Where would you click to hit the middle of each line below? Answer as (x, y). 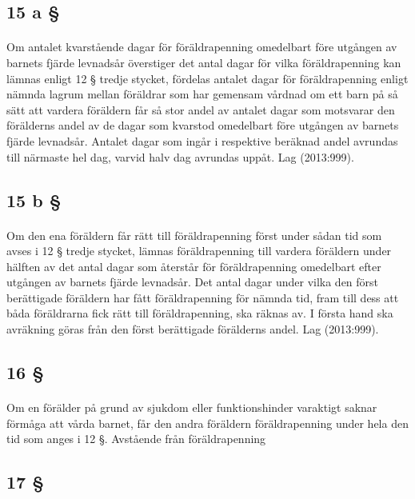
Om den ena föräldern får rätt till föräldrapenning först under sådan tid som (194, 235)
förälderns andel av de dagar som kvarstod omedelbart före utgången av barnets (203, 125)
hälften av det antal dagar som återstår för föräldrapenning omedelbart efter (194, 266)
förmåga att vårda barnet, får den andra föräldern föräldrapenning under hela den (207, 423)
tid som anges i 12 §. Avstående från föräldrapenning (136, 439)
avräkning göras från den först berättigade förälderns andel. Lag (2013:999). (193, 329)
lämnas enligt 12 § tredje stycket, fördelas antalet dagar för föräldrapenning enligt (207, 78)
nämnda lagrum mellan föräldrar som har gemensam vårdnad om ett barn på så (202, 94)
